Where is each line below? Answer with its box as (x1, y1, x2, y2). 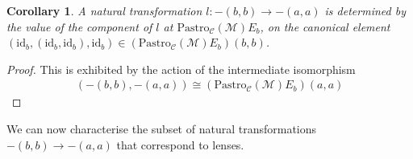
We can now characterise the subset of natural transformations (6, 120, 317, 137)
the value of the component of (6, 18, 152, 35)
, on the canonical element (260, 18, 390, 35)
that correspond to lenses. (116, 136, 244, 153)
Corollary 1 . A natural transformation (6, 2, 202, 18)
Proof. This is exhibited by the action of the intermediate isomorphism (6, 60, 356, 77)
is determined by (324, 2, 406, 18)
